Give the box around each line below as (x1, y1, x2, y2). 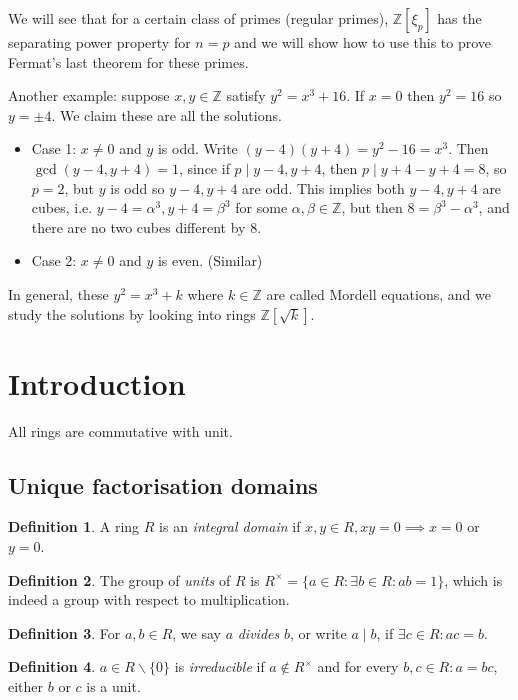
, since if (178, 157, 230, 178)
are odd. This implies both (242, 177, 405, 198)
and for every (317, 656, 399, 677)
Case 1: (31, 138, 77, 159)
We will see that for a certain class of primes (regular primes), (8, 8, 389, 28)
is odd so (110, 177, 165, 198)
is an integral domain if (159, 516, 301, 537)
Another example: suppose (8, 85, 170, 106)
